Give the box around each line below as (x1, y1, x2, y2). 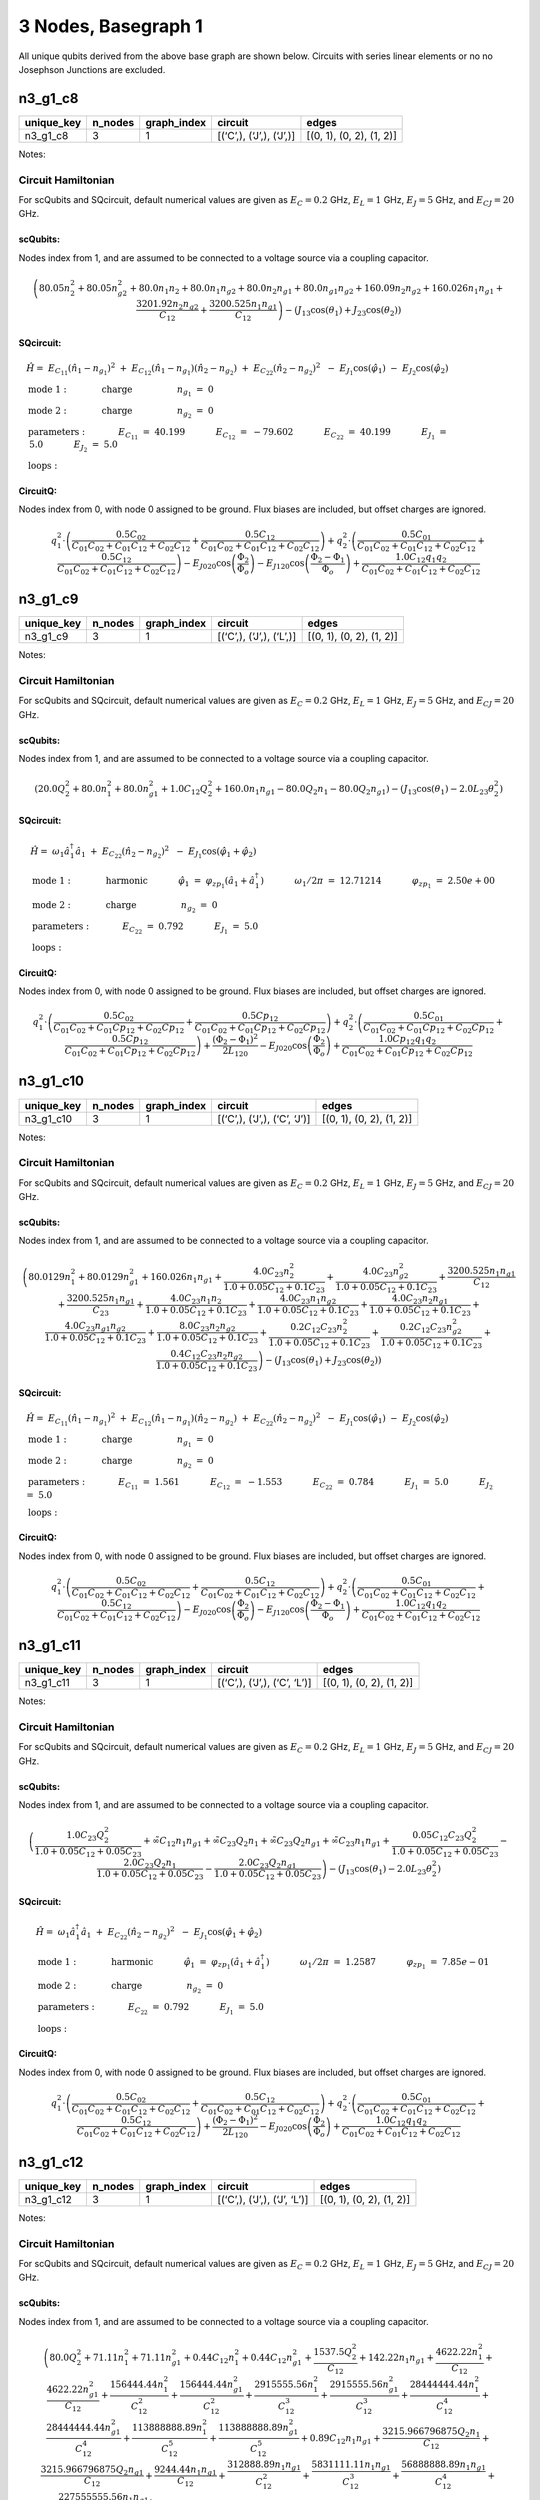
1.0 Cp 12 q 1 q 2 (378, 1033, 437, 1047)
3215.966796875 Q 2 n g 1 (40, 2463, 144, 2477)
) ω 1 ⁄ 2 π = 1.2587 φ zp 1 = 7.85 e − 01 (265, 1956, 490, 1971)
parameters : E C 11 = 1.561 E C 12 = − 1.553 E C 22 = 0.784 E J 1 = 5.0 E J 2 (28, 1476, 494, 1492)
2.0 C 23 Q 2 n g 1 (238, 1856, 297, 1870)
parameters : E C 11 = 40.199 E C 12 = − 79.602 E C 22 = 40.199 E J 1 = (28, 426, 447, 442)
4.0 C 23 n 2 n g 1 (391, 1293, 449, 1306)
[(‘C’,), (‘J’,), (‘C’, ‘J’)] (216, 1111, 311, 1125)
